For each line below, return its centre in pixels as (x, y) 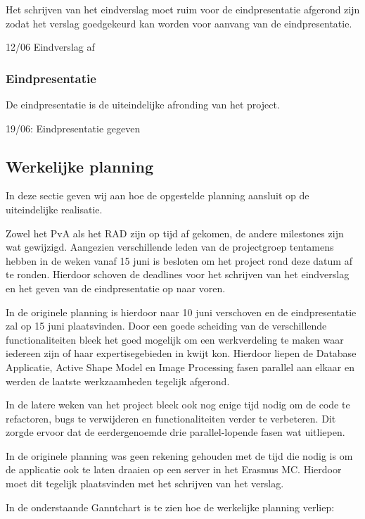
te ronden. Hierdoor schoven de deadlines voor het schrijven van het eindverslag (178, 274)
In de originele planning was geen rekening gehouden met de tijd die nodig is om (179, 455)
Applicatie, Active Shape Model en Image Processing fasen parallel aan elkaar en (180, 367)
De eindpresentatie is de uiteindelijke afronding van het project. (143, 104)
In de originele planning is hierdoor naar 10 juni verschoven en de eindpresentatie (181, 312)
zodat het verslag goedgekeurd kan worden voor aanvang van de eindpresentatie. (179, 23)
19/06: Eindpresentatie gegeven (73, 128)
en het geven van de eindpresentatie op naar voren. (116, 288)
